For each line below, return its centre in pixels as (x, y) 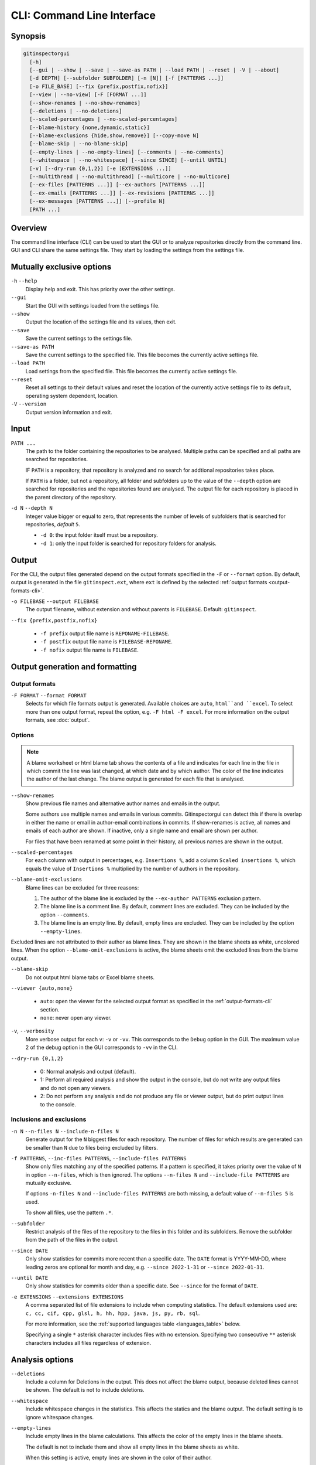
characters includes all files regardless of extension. (88, 1343)
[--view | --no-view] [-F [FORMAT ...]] (88, 95)
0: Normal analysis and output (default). (88, 1072)
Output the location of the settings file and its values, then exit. (101, 322)
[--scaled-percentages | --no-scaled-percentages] (104, 119)
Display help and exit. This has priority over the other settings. (100, 289)
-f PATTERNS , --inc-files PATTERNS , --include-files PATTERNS (99, 1158)
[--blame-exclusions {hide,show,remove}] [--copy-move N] (114, 136)
